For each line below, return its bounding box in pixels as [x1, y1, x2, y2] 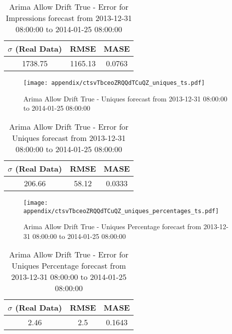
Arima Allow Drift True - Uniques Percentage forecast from [23, 221, 201, 232]
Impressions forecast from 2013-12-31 [5, 12, 132, 23]
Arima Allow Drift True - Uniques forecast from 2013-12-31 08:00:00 [23, 93, 228, 103]
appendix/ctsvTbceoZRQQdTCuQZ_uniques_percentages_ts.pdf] [23, 207, 219, 215]
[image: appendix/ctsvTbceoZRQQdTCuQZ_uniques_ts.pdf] [23, 79, 205, 86]
